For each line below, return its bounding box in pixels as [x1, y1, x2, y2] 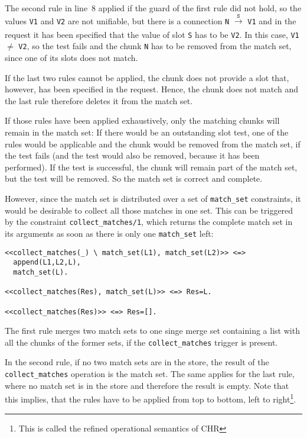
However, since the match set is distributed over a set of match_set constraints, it [5, 192, 301, 205]
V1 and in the [247, 14, 296, 27]
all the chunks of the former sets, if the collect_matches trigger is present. [5, 336, 278, 348]
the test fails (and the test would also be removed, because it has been [5, 149, 260, 162]
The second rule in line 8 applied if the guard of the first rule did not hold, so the [5, 2, 302, 14]
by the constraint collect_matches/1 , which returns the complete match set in [5, 215, 293, 228]
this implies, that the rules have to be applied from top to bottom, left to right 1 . [5, 391, 296, 405]
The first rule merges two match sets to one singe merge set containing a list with [5, 324, 300, 337]
